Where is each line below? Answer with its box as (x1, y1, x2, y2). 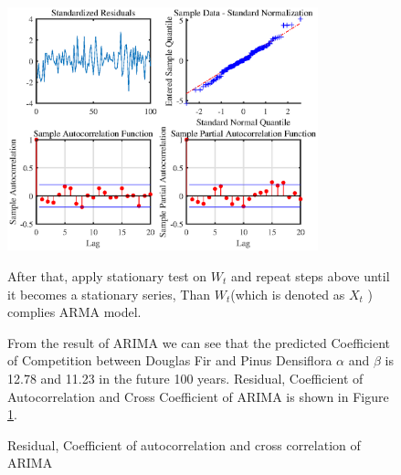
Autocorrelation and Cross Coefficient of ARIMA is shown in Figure (7, 386, 389, 406)
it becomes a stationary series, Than (7, 284, 211, 303)
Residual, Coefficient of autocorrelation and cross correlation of (7, 435, 361, 454)
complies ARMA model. (7, 302, 142, 322)
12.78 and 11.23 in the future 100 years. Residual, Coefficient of (7, 368, 364, 387)
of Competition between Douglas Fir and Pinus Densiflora (7, 351, 332, 370)
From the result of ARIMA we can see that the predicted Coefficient (7, 332, 391, 352)
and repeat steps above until (230, 267, 390, 285)
